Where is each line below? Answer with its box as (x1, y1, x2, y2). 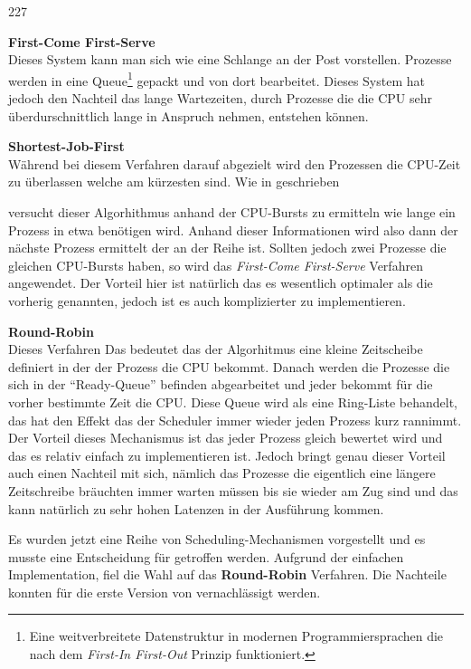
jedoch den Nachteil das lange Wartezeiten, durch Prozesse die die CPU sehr (8, 89, 433, 108)
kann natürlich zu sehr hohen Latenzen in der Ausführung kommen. (8, 499, 384, 518)
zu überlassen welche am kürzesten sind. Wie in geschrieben (8, 172, 340, 191)
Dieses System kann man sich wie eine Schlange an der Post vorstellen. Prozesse (8, 50, 452, 69)
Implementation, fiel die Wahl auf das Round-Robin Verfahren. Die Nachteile (8, 565, 447, 584)
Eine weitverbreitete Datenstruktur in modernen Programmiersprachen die (29, 626, 444, 645)
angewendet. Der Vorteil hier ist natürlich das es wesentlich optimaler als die (8, 273, 433, 292)
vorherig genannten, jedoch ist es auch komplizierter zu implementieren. (8, 291, 406, 310)
